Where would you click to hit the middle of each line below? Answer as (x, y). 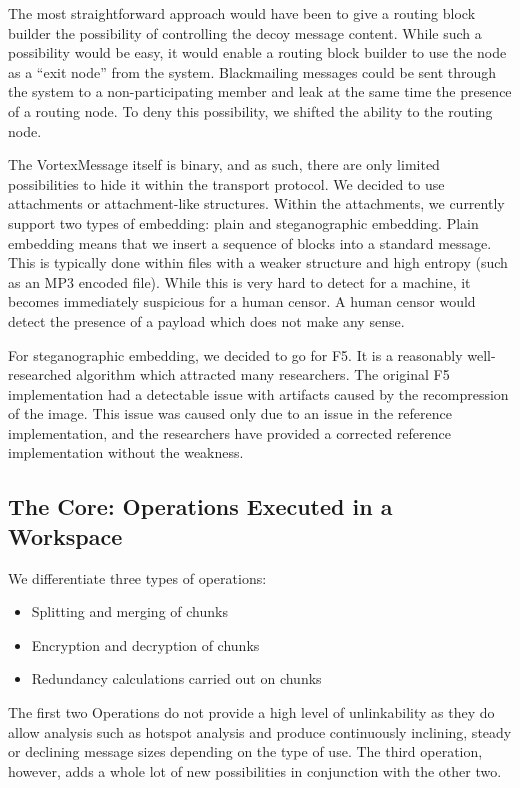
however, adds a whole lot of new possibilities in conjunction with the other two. (255, 770)
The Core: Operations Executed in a (200, 506)
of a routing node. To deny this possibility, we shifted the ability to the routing (250, 110)
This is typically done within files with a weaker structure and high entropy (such (258, 262)
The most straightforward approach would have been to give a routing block (242, 13)
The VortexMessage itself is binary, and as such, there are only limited (224, 164)
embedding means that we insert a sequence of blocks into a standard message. (250, 242)
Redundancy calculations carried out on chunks (176, 678)
